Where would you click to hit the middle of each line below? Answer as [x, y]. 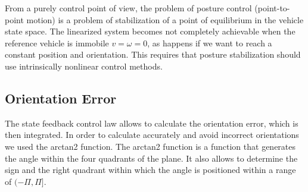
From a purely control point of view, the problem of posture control [128, 8]
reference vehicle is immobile [57, 43]
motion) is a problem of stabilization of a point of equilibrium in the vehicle [165, 19]
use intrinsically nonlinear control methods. [84, 66]
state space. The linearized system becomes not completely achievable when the [150, 31]
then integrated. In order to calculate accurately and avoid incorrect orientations [152, 135]
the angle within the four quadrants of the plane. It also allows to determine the [151, 158]
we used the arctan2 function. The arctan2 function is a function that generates [150, 146]
